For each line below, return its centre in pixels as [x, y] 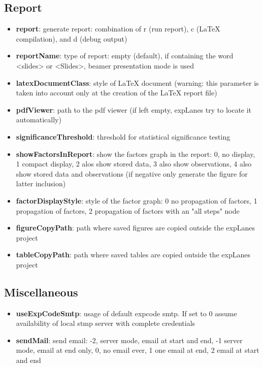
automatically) [39, 120]
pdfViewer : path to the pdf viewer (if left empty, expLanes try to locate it [134, 109]
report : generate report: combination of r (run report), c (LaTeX [118, 29]
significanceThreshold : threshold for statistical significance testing [123, 136]
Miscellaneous [41, 292]
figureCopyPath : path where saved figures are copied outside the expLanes [135, 228]
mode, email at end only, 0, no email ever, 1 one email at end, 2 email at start [138, 350]
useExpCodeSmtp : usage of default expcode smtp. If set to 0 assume [126, 313]
